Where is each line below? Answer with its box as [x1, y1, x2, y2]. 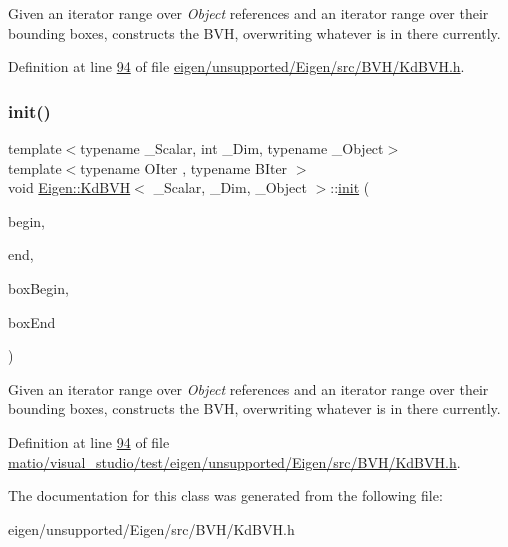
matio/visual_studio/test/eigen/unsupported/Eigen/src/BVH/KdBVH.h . [8, 451, 461, 472]
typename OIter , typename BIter [80, 157, 288, 178]
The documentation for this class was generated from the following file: [8, 485, 443, 506]
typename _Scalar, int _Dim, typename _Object [80, 138, 384, 158]
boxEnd [8, 311, 56, 332]
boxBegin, [8, 277, 69, 298]
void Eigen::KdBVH [8, 177, 131, 198]
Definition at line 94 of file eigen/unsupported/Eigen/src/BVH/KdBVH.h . [8, 56, 465, 77]
